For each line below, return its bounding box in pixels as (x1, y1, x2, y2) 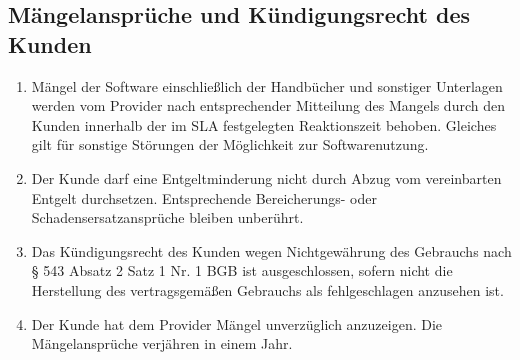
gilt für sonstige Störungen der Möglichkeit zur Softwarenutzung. (31, 134, 429, 155)
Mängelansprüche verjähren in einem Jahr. (31, 333, 293, 354)
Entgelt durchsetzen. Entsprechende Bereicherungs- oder (31, 187, 377, 208)
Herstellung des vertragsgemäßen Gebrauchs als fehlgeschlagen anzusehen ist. (31, 279, 504, 300)
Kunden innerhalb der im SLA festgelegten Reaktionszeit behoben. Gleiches (31, 114, 497, 135)
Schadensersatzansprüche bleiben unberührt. (31, 207, 304, 228)
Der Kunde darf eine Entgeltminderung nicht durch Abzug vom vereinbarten (31, 167, 502, 188)
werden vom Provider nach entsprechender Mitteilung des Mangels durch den (31, 95, 505, 116)
